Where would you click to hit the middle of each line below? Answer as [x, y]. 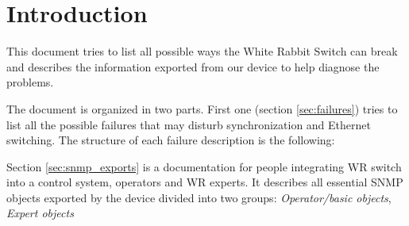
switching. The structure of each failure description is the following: [171, 140]
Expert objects [40, 213]
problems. [30, 82]
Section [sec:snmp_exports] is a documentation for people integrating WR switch [204, 166]
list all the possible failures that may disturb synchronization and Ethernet [189, 124]
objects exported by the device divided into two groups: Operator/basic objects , [199, 197]
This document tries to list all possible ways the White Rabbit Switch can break [202, 51]
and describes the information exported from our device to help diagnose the [193, 66]
